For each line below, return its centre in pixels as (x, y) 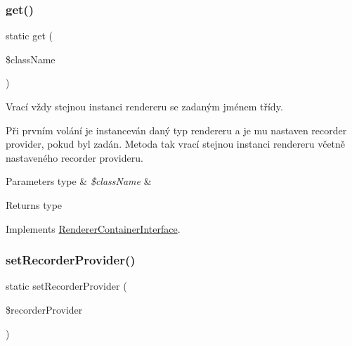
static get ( (29, 36)
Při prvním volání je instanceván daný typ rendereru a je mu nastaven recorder (176, 130)
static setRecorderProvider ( (66, 286)
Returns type (34, 204)
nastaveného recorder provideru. (74, 157)
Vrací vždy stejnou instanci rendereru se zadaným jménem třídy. (144, 106)
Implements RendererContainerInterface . (93, 228)
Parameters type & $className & (79, 181)
